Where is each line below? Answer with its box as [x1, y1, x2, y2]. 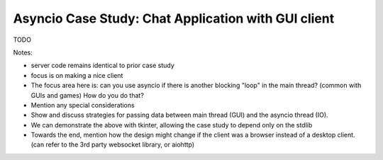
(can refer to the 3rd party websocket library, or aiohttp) [30, 140, 195, 149]
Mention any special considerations [30, 101, 135, 109]
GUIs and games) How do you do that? [30, 91, 145, 99]
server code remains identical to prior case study [30, 61, 175, 70]
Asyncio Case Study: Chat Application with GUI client [13, 11, 335, 26]
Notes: [13, 48, 33, 57]
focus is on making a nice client [30, 71, 123, 79]
